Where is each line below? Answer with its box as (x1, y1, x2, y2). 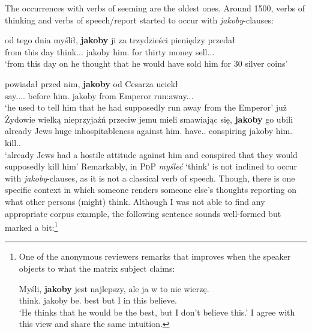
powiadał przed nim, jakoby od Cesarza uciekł (5, 77, 178, 90)
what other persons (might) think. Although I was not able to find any (5, 195, 265, 207)
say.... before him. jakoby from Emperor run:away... (5, 89, 194, 102)
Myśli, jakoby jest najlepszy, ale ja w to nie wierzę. (19, 282, 209, 295)
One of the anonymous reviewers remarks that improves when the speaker (19, 250, 291, 263)
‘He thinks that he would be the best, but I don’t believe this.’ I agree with (19, 305, 295, 318)
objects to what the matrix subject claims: (19, 261, 175, 274)
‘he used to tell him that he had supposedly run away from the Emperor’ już (5, 101, 287, 114)
